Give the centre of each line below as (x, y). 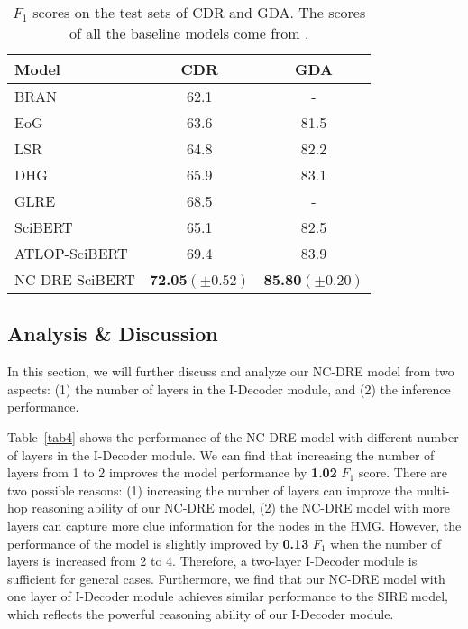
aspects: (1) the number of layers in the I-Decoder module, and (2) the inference (229, 388)
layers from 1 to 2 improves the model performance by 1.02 (172, 472)
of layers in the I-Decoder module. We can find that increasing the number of (221, 454)
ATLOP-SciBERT (71, 253)
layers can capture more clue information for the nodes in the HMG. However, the (234, 525)
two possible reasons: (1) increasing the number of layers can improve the (210, 490)
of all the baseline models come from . (189, 33)
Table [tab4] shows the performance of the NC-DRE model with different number (233, 436)
